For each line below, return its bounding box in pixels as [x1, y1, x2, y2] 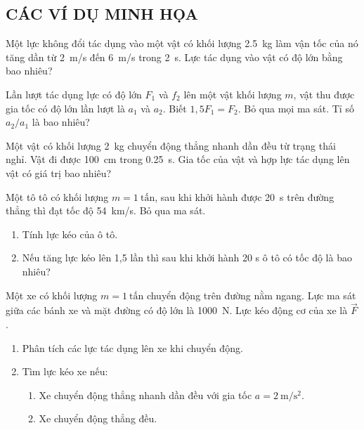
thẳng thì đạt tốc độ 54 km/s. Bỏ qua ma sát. [6, 203, 206, 218]
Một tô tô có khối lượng [6, 189, 109, 204]
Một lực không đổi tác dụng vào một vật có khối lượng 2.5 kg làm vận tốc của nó [6, 36, 358, 51]
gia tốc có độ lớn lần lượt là [6, 100, 125, 115]
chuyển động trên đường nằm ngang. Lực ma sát [146, 287, 356, 302]
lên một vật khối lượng [183, 86, 282, 101]
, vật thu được [293, 86, 355, 101]
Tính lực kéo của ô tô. [22, 226, 118, 241]
